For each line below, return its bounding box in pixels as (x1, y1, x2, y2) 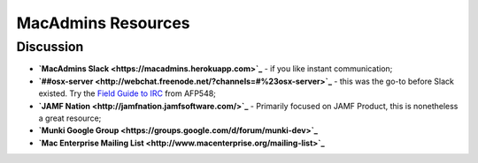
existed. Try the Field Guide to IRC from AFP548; (38, 88, 217, 99)
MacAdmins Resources (16, 13, 190, 33)
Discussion (16, 39, 84, 55)
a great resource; (38, 113, 102, 123)
